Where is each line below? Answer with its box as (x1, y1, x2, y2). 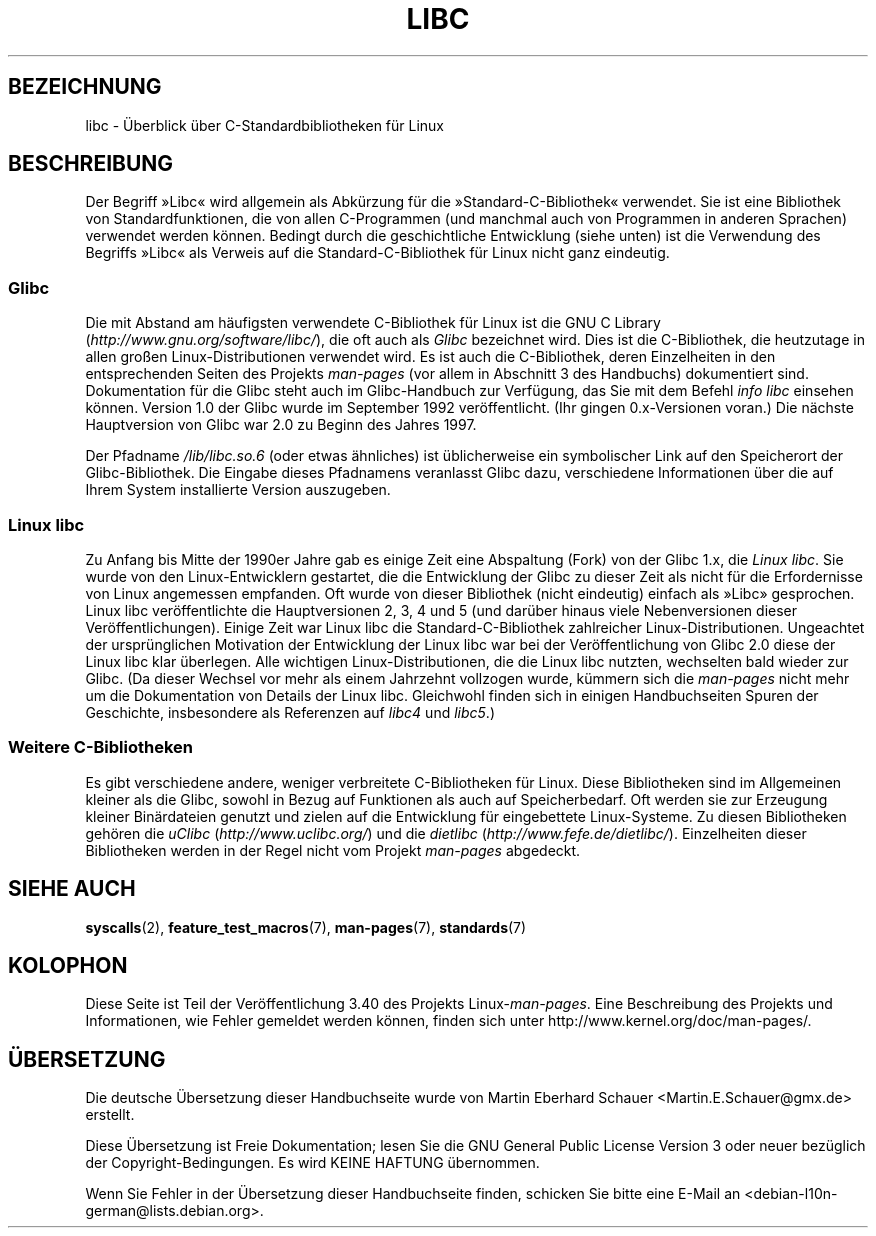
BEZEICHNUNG (8, 74, 162, 100)
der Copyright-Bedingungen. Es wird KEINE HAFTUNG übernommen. (85, 1154, 540, 1172)
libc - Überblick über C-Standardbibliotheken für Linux (85, 116, 445, 134)
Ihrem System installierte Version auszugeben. (85, 481, 391, 499)
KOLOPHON (8, 952, 128, 978)
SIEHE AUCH (8, 876, 136, 902)
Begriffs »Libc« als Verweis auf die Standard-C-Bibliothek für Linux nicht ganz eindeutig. (85, 244, 670, 262)
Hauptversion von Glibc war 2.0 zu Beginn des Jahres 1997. (85, 416, 477, 434)
